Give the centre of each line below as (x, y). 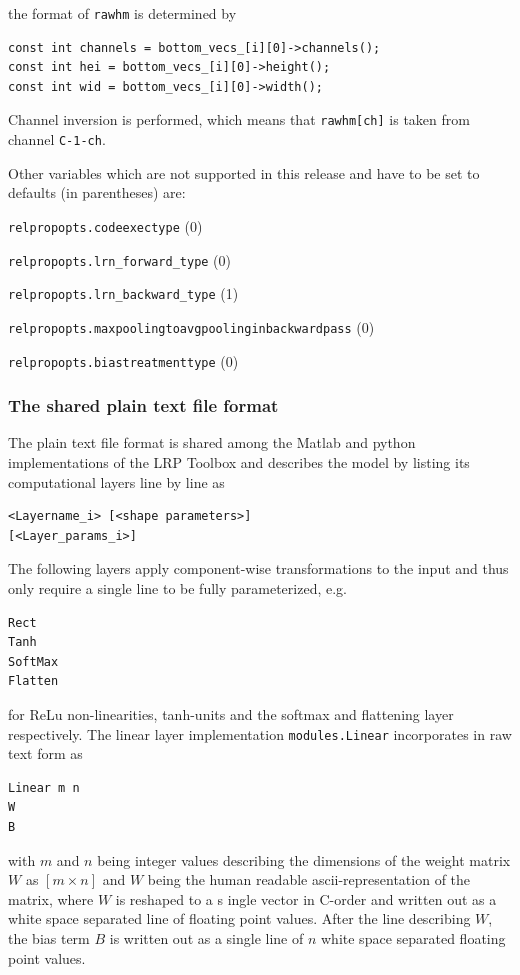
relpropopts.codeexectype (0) (105, 225)
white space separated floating (413, 937)
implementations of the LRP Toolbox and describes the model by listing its (239, 462)
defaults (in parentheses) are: (97, 192)
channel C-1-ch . (57, 139)
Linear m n (44, 787)
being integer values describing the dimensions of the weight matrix (304, 859)
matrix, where (51, 898)
